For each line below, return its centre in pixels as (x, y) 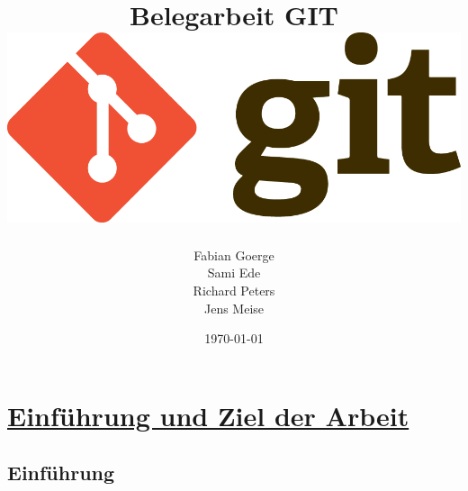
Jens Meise (234, 308)
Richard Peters (234, 290)
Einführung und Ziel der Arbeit (208, 415)
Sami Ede (234, 273)
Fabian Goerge (234, 255)
